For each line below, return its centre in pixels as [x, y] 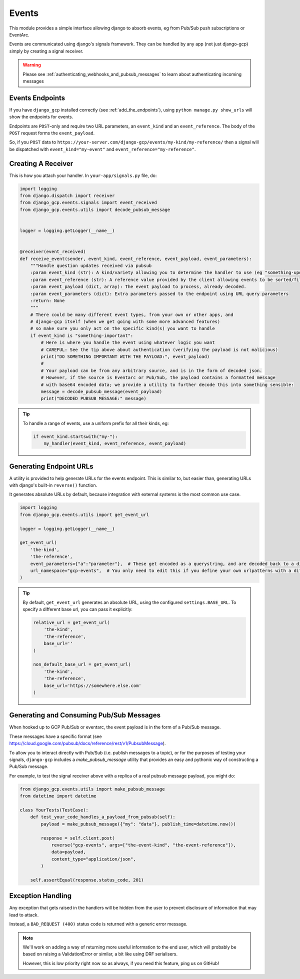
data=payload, [68, 852]
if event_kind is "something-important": [82, 335]
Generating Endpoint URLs [51, 466]
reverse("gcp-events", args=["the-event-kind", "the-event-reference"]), [143, 845]
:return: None [47, 300]
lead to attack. [24, 914]
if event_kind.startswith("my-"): [75, 436]
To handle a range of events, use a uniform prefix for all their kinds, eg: [96, 423]
